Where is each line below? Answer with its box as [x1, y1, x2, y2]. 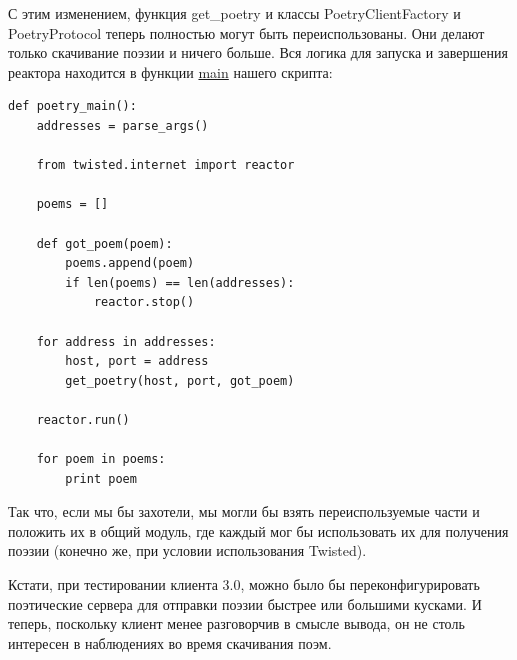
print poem [65, 471, 137, 486]
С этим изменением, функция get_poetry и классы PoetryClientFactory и [8, 3, 461, 23]
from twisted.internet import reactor [36, 158, 295, 173]
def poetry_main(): [8, 99, 137, 114]
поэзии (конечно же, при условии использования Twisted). [8, 540, 367, 561]
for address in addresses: [36, 334, 216, 349]
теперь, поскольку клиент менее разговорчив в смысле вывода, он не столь [8, 613, 465, 634]
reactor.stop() [93, 295, 195, 310]
